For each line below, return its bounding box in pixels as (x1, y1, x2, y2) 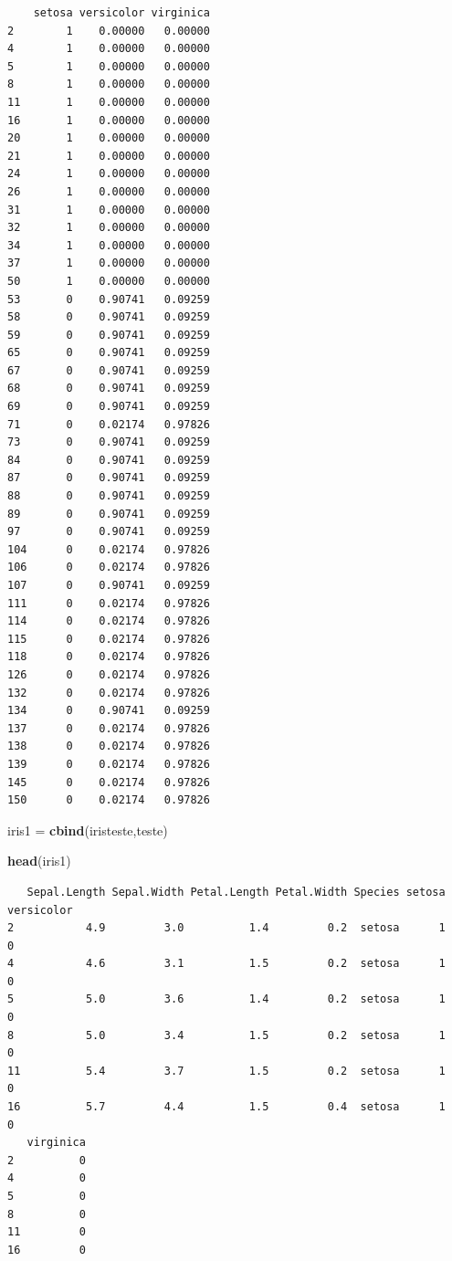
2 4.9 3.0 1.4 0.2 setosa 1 (7, 921, 446, 935)
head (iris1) (7, 851, 71, 870)
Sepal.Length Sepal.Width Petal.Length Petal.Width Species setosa (26, 885, 446, 898)
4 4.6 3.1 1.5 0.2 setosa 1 (7, 957, 446, 971)
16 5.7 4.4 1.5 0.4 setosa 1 (7, 1100, 446, 1114)
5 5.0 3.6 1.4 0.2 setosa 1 (7, 993, 446, 1006)
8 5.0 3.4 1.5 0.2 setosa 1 (7, 1028, 446, 1042)
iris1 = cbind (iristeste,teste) (7, 820, 168, 839)
